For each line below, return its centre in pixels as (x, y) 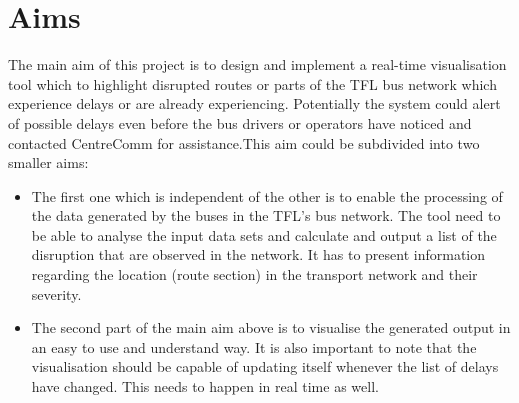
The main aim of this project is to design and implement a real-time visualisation (257, 64)
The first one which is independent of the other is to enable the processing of (267, 195)
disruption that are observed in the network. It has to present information (258, 254)
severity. (56, 293)
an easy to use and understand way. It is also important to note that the (254, 346)
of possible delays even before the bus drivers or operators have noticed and (240, 122)
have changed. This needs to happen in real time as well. (205, 386)
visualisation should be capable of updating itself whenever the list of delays (265, 366)
